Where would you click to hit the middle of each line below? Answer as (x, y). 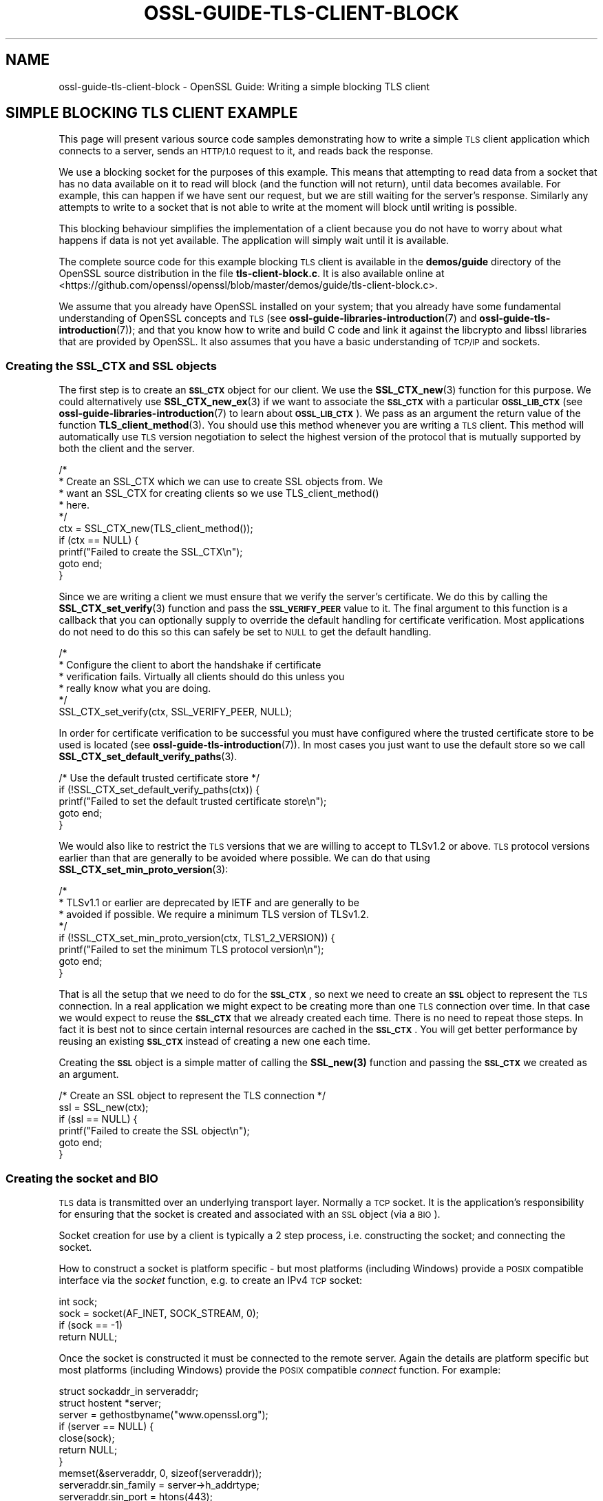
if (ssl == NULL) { (98, 1119)
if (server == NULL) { (106, 1426)
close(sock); (87, 1438)
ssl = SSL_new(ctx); (104, 1107)
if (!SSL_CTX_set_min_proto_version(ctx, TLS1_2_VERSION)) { (197, 938)
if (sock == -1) (91, 1325)
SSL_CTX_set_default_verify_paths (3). (148, 757)
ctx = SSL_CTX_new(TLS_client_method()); (156, 529)
